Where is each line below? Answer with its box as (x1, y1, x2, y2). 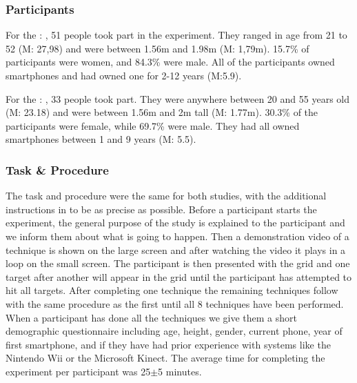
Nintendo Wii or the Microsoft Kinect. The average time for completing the (6, 351, 325, 365)
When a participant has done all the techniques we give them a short (6, 310, 298, 324)
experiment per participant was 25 (6, 364, 151, 378)
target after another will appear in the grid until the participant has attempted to (6, 269, 352, 284)
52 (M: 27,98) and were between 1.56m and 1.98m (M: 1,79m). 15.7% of (6, 41, 309, 55)
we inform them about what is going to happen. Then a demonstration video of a (6, 228, 349, 243)
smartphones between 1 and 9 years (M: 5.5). (6, 132, 196, 146)
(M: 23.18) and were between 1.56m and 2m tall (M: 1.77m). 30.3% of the (6, 105, 318, 119)
